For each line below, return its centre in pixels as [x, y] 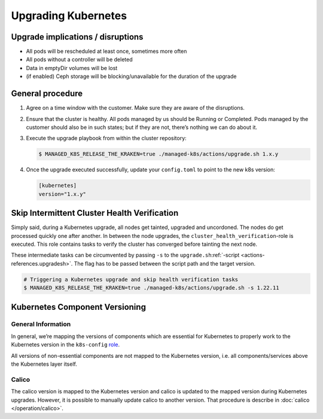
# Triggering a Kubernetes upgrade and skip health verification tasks [131, 279]
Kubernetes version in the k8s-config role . [65, 345]
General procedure [47, 94]
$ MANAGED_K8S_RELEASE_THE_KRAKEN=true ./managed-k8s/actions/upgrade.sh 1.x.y [159, 154]
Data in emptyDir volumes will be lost [72, 68]
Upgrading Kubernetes [69, 16]
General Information [41, 324]
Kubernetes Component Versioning [79, 307]
